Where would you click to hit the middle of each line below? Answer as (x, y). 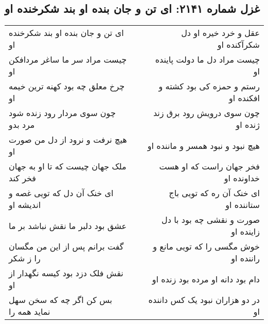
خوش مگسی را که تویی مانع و (206, 246)
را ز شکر (25, 258)
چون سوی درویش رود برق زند (206, 113)
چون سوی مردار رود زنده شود (62, 113)
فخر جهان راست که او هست (209, 166)
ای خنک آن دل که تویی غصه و (61, 193)
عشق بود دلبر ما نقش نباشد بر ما (68, 225)
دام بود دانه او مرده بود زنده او (206, 279)
